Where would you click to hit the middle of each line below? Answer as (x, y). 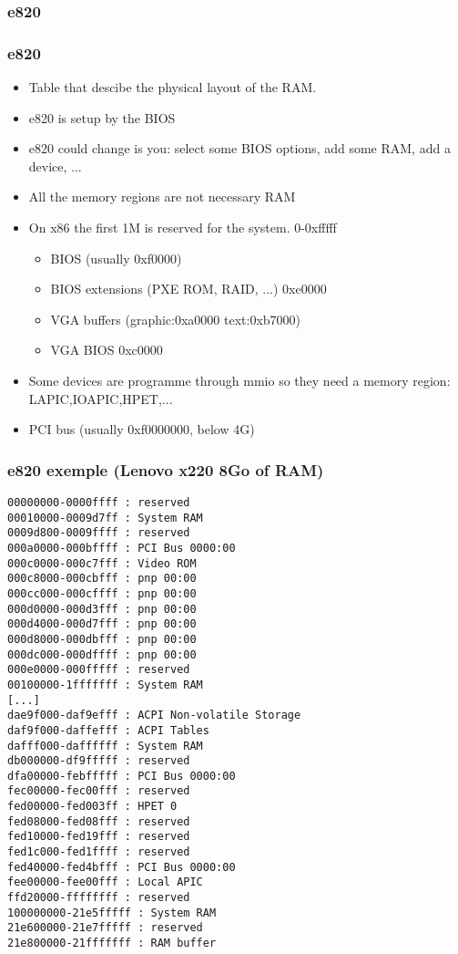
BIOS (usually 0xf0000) (116, 258)
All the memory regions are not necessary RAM (162, 197)
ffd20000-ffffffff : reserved (99, 898)
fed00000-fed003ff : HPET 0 (92, 807)
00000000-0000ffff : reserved (99, 503)
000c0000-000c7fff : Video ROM (102, 563)
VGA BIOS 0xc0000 (107, 350)
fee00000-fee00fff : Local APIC (105, 882)
